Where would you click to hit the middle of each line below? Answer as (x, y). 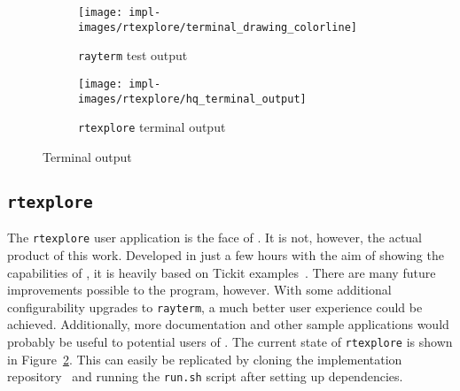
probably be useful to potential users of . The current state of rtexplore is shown (230, 341)
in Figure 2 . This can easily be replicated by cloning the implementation (205, 359)
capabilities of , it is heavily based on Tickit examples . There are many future (222, 272)
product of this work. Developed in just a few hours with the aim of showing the (226, 254)
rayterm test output (133, 55)
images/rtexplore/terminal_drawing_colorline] (218, 27)
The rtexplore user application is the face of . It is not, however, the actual (214, 238)
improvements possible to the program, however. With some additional (199, 290)
